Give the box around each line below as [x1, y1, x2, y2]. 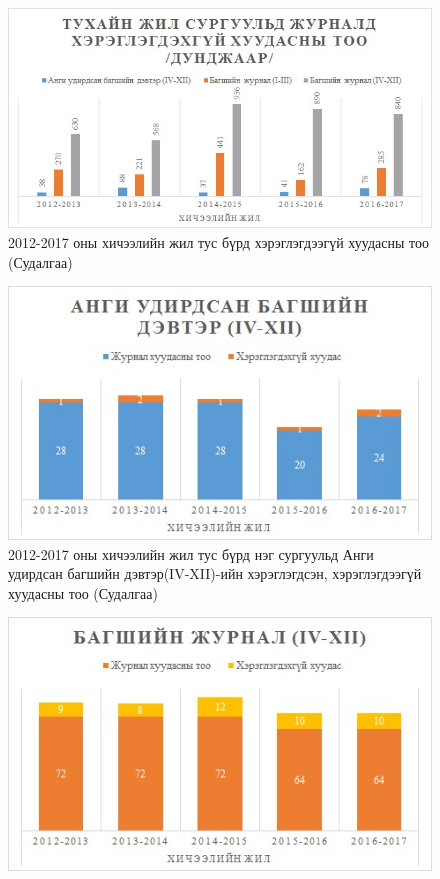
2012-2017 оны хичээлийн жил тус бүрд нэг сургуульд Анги [8, 543, 374, 564]
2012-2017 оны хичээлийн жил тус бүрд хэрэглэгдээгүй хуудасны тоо [8, 231, 429, 252]
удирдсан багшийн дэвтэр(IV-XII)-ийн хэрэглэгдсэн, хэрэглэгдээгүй [8, 563, 422, 584]
